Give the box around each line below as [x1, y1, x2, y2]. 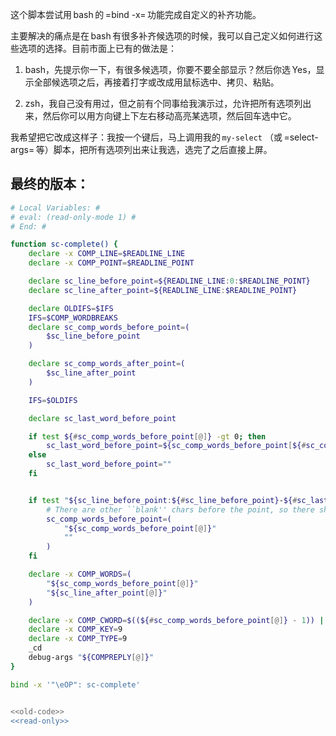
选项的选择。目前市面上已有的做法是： [18, 43, 177, 54]
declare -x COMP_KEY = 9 [28, 624, 123, 635]
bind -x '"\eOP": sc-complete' [10, 679, 141, 690]
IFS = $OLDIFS [28, 395, 78, 405]
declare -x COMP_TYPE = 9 [28, 634, 128, 644]
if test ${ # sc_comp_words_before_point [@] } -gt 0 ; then [28, 431, 267, 442]
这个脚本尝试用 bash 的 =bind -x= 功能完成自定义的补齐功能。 [10, 9, 262, 20]
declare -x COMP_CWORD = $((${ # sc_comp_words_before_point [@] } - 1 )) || [28, 615, 329, 625]
